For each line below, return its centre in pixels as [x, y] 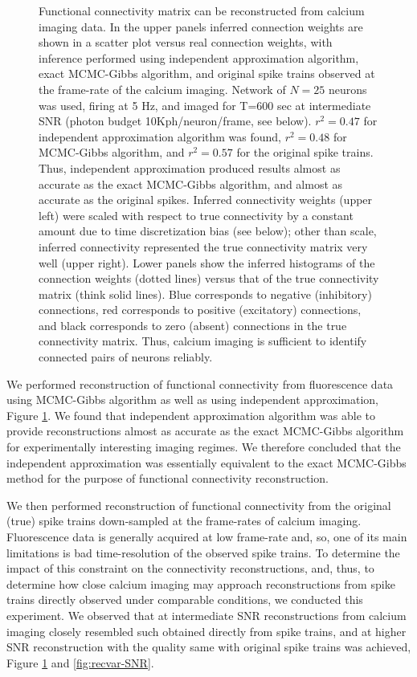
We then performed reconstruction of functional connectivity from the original [199, 505]
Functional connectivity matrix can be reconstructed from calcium [202, 10]
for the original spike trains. [305, 152]
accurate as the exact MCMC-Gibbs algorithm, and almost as [191, 184]
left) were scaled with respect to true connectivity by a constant [196, 215]
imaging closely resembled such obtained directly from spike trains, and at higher [206, 631]
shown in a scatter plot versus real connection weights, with [186, 42]
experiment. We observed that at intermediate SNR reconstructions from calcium [206, 615]
